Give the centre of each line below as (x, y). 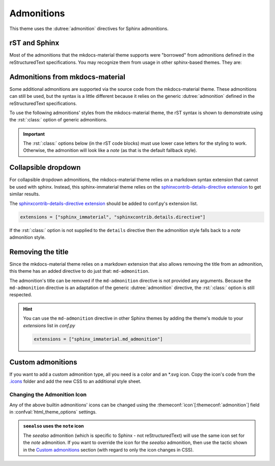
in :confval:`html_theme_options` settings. (53, 412)
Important (34, 134)
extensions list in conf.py (49, 325)
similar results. (25, 194)
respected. (21, 295)
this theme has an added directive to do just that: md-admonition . (79, 271)
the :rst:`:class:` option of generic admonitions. (59, 120)
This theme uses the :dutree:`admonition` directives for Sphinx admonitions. (89, 29)
